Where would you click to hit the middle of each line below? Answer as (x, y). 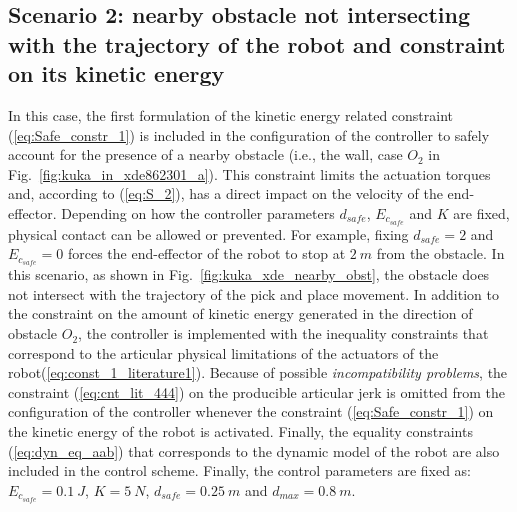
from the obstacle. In (440, 253)
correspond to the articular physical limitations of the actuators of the (223, 352)
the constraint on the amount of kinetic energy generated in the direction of (240, 313)
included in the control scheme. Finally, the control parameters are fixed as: (240, 470)
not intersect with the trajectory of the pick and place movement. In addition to (253, 293)
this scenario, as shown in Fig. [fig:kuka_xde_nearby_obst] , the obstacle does (249, 274)
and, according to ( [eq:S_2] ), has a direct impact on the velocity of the (225, 193)
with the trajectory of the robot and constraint (257, 43)
